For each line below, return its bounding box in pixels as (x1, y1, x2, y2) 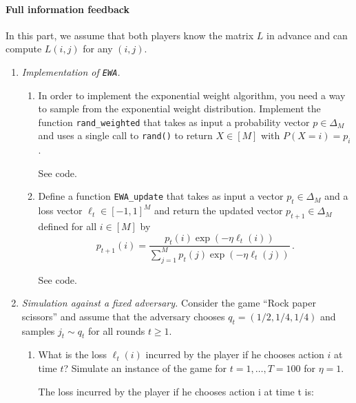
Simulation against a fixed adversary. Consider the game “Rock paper (21, 296, 316, 310)
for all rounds (87, 323, 145, 338)
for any (83, 41, 113, 56)
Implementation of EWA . (21, 64, 121, 79)
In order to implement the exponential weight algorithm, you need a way (38, 87, 346, 102)
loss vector (38, 203, 83, 218)
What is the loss (38, 347, 107, 362)
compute (6, 41, 42, 56)
